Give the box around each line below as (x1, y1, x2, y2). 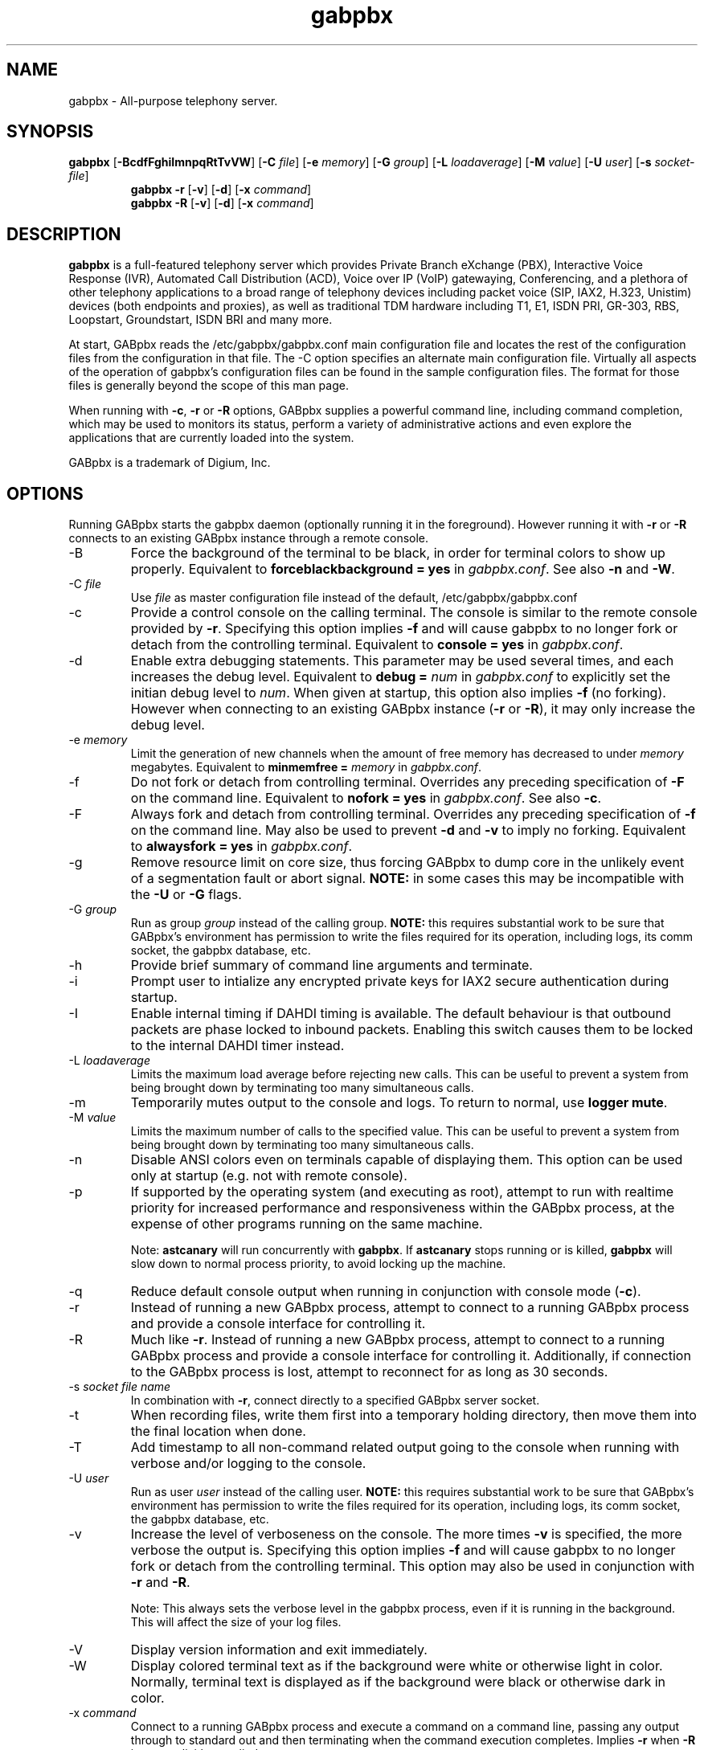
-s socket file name (68, 1380, 171, 1394)
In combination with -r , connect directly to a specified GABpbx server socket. (130, 1393, 540, 1408)
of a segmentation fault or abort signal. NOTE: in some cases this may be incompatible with (130, 870, 685, 887)
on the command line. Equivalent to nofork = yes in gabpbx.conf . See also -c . (130, 790, 602, 807)
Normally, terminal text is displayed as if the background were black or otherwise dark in (130, 1674, 666, 1691)
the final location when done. (130, 1423, 306, 1440)
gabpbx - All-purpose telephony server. (68, 93, 278, 108)
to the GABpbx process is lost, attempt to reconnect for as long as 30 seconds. (130, 1364, 608, 1380)
